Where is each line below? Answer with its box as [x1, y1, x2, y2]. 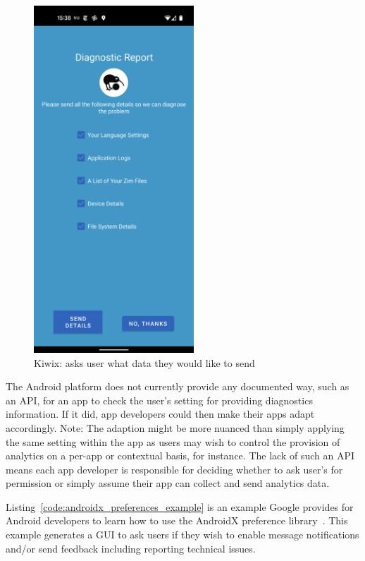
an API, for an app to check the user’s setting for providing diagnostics [6, 392, 313, 407]
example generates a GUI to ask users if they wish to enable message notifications [6, 527, 359, 542]
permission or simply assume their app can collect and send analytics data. [6, 476, 330, 490]
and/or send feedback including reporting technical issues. [6, 541, 256, 555]
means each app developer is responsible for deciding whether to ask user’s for [6, 462, 343, 476]
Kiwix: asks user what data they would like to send [34, 355, 255, 370]
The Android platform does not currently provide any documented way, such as [6, 379, 349, 394]
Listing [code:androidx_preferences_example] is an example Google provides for [6, 499, 354, 514]
